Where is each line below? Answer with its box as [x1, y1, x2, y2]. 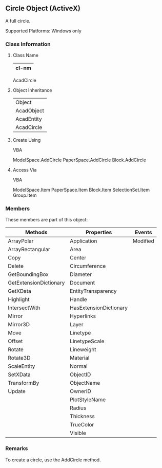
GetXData [8, 288, 32, 295]
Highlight [8, 296, 30, 303]
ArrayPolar [8, 237, 34, 245]
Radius [70, 404, 87, 411]
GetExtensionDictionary [8, 279, 65, 287]
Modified [132, 237, 155, 245]
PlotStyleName [70, 396, 106, 403]
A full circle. [5, 17, 31, 24]
